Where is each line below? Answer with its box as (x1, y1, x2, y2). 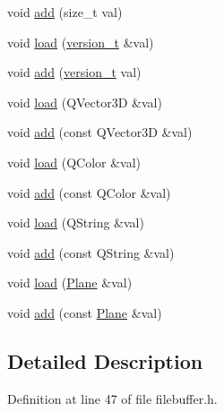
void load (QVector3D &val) (7, 92, 162, 111)
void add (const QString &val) (7, 243, 175, 261)
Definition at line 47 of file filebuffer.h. (7, 389, 218, 407)
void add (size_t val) (7, 3, 123, 21)
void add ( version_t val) (7, 63, 142, 81)
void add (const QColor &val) (7, 183, 171, 201)
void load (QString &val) (7, 213, 144, 232)
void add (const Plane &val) (7, 303, 162, 321)
